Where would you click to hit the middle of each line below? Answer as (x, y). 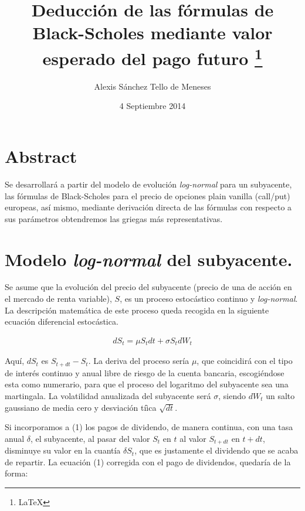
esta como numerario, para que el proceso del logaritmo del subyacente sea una (147, 384)
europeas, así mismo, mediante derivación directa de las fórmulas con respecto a (148, 207)
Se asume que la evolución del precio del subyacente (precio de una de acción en (148, 287)
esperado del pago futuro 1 (152, 57)
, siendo (232, 395)
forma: (16, 473)
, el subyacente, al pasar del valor (90, 438)
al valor (193, 438)
